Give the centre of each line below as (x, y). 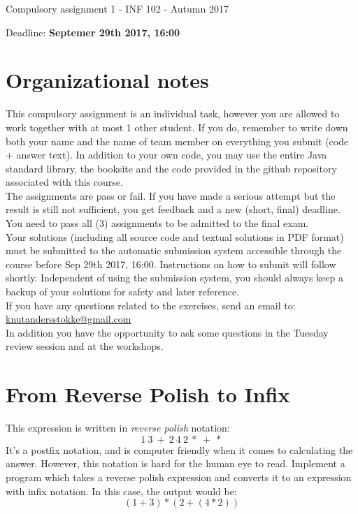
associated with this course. (64, 182)
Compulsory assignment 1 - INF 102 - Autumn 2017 (117, 8)
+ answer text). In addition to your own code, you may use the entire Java (166, 155)
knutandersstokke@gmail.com (69, 319)
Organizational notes (107, 80)
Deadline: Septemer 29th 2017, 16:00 (93, 32)
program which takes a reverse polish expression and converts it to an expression (179, 477)
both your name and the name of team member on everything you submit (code (177, 141)
